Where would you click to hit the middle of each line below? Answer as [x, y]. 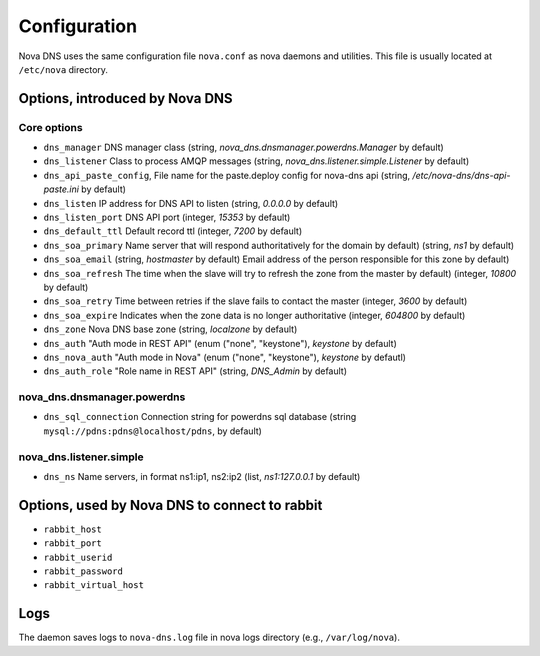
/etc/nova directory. [63, 69]
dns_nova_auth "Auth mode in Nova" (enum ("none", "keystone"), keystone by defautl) [225, 357]
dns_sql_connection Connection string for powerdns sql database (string [200, 417]
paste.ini [61, 189]
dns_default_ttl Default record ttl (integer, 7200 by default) [173, 231]
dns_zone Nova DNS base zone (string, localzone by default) [170, 329]
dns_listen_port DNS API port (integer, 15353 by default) [167, 217]
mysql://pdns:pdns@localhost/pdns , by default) [152, 431]
